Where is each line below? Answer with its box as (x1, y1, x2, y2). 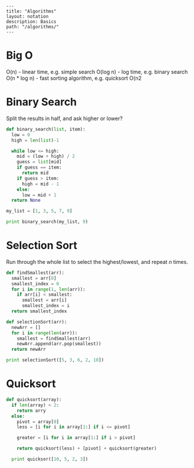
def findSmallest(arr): (6, 270, 65, 276)
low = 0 (11, 131, 31, 138)
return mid (21, 170, 49, 176)
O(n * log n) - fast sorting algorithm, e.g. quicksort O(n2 (6, 75, 142, 82)
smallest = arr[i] (21, 297, 67, 304)
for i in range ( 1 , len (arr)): (11, 286, 86, 292)
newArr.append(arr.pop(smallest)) (17, 341, 101, 347)
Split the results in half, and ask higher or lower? (6, 115, 123, 122)
